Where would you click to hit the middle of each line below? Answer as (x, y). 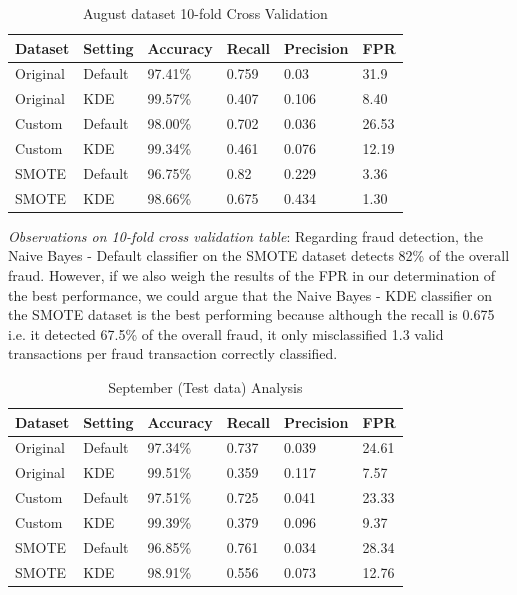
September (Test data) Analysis (205, 386)
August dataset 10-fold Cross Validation (205, 13)
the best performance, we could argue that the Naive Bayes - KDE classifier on (250, 294)
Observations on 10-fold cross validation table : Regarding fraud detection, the (246, 235)
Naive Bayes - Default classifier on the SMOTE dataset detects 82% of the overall (259, 255)
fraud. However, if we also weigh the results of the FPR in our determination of (252, 274)
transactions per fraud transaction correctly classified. (173, 353)
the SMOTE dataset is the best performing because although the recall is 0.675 (251, 314)
